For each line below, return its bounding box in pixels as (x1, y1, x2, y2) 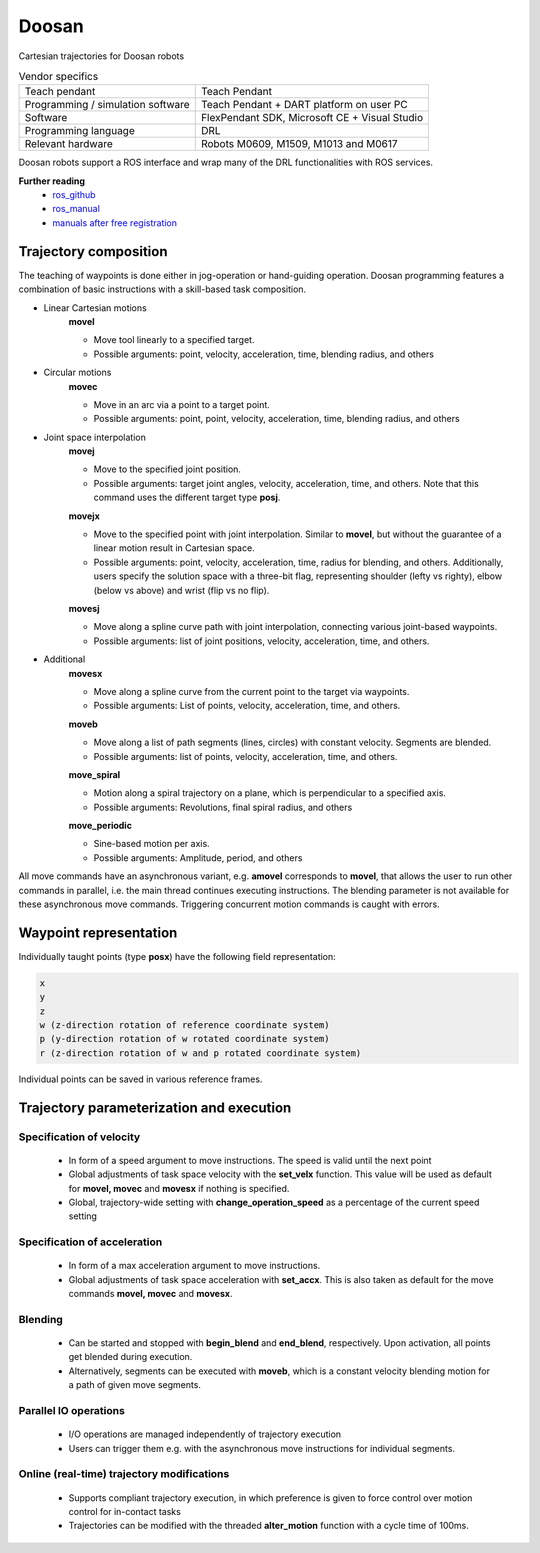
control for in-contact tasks (68, 1505, 182, 1517)
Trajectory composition (18, 243, 169, 260)
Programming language (24, 124, 135, 138)
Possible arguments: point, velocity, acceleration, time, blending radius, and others (93, 348, 435, 360)
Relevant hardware (24, 137, 114, 151)
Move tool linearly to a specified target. (93, 334, 255, 346)
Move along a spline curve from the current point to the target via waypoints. (93, 685, 410, 697)
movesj (68, 602, 100, 614)
